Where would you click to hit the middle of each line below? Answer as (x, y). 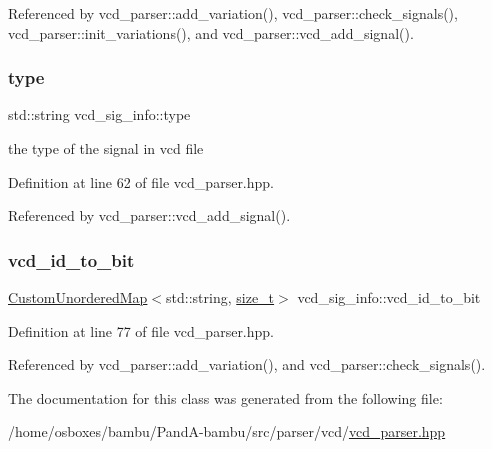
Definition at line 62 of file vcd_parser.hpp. (141, 181)
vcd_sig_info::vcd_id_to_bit (389, 297)
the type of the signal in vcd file (106, 148)
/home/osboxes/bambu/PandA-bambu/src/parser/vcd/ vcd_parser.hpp (227, 431)
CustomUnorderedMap (78, 297)
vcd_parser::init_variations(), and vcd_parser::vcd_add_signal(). (211, 32)
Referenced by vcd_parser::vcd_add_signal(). (149, 215)
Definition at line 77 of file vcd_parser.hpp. (141, 330)
